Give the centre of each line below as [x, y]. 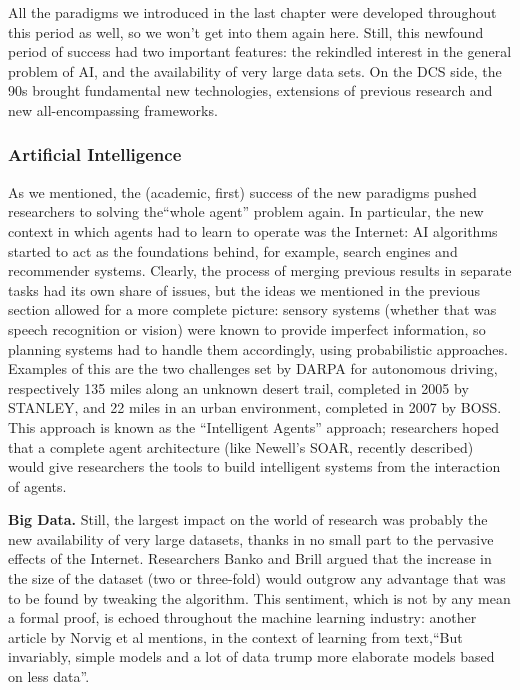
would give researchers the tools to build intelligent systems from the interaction [254, 466]
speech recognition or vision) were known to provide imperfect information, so [247, 328]
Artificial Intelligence [95, 154]
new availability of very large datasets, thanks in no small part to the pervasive [251, 538]
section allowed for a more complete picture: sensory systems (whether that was [252, 309]
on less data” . [49, 676]
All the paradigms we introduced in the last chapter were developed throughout [252, 12]
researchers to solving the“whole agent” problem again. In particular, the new [246, 211]
